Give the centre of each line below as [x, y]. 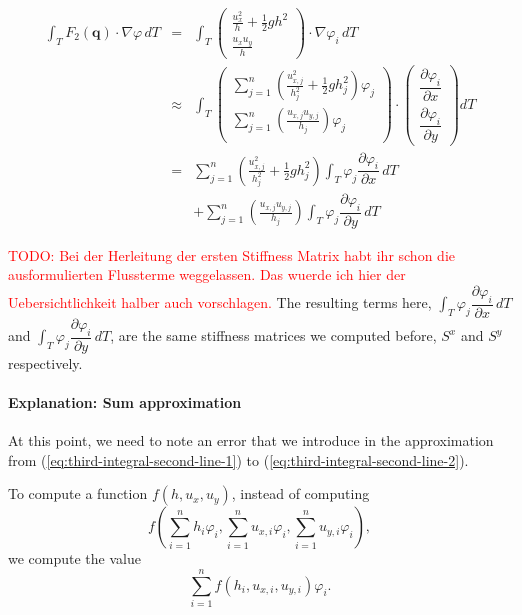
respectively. [45, 362]
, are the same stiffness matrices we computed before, [273, 335]
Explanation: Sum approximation [125, 401]
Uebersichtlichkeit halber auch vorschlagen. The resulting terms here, [220, 302]
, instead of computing [300, 493]
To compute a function [78, 493]
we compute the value [74, 558]
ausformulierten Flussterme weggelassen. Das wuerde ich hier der [207, 274]
